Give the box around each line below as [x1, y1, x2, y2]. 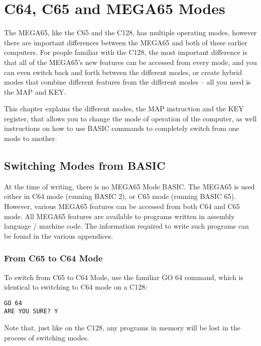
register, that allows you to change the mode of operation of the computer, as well [4, 113, 257, 123]
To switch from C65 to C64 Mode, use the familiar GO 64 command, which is [4, 271, 243, 282]
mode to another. [4, 133, 57, 144]
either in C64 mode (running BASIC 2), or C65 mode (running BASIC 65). [4, 191, 236, 201]
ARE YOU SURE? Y [4, 308, 58, 315]
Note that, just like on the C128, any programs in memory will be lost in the [4, 322, 240, 333]
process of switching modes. [4, 332, 89, 342]
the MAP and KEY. [4, 86, 66, 97]
